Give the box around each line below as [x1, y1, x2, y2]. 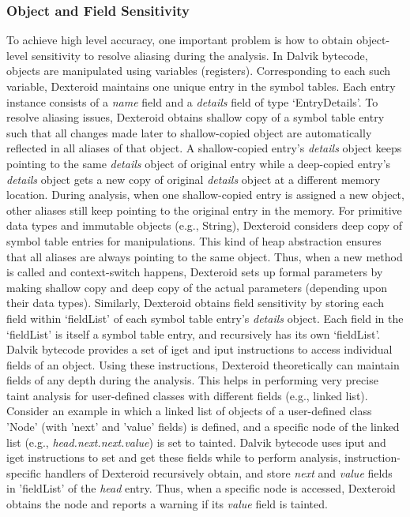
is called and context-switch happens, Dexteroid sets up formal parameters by [6, 264, 383, 280]
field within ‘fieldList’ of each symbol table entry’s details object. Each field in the [6, 309, 404, 326]
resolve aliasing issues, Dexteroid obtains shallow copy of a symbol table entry [6, 109, 385, 126]
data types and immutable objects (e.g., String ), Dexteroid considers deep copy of [6, 217, 403, 234]
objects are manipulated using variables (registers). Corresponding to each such [6, 62, 391, 79]
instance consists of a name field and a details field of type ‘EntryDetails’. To [6, 93, 378, 110]
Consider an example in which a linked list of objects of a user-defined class [6, 403, 372, 419]
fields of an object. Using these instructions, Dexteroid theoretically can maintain [6, 356, 400, 373]
